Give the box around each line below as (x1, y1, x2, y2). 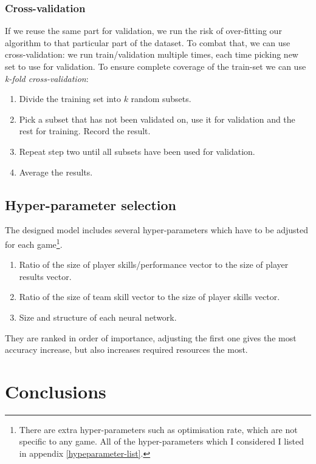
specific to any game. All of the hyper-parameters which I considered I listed (19, 435, 304, 448)
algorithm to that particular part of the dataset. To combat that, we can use (5, 36, 290, 49)
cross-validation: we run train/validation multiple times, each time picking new (5, 48, 298, 61)
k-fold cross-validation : (5, 72, 89, 84)
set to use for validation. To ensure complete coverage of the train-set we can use (5, 60, 306, 72)
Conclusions (5, 378, 106, 403)
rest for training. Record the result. (19, 125, 151, 137)
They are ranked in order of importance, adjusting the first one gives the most (5, 331, 297, 344)
